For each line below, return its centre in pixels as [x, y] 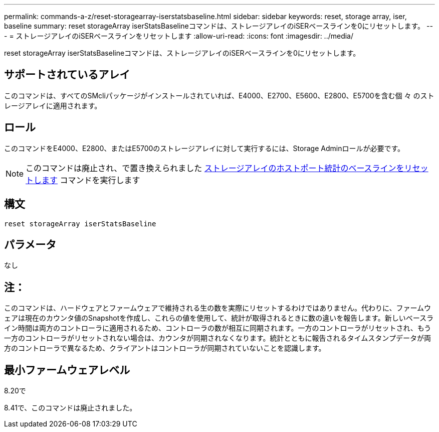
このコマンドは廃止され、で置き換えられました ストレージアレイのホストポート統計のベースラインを [215, 168]
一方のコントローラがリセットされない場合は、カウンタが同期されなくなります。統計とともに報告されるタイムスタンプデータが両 [217, 338]
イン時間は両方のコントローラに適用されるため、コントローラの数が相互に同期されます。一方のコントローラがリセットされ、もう [218, 328]
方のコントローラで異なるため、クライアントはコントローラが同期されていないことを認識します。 [165, 348]
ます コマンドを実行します [91, 180]
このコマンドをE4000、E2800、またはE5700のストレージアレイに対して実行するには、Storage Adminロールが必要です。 [204, 148]
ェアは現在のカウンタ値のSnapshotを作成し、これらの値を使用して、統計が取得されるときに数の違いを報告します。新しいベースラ [219, 318]
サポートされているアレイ [67, 75]
